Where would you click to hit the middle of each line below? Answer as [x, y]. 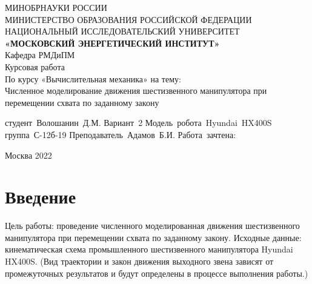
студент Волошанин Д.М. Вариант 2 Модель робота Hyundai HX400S [138, 123]
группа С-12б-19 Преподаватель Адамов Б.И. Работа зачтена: [121, 134]
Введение [41, 196]
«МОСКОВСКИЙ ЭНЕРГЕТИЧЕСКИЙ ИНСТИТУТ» [112, 43]
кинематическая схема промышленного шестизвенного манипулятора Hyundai [149, 249]
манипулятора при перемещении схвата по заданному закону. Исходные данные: [153, 237]
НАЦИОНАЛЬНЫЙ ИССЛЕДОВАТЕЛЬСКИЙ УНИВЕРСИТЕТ [122, 31]
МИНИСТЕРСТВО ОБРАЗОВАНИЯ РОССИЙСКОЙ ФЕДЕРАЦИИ [128, 19]
